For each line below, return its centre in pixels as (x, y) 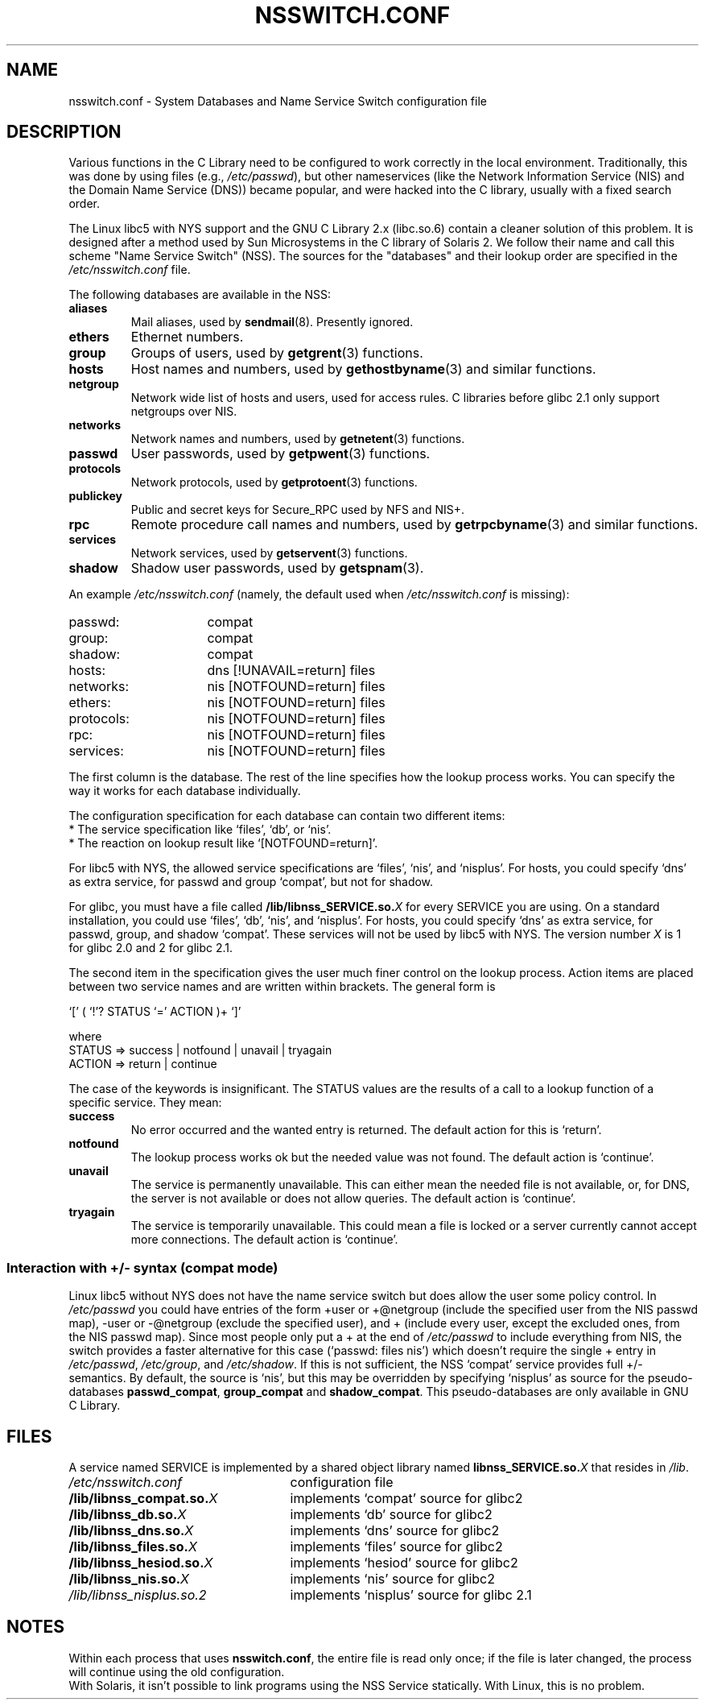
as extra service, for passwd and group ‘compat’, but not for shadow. (251, 882)
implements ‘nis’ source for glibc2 (392, 1579)
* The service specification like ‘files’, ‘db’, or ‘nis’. (200, 830)
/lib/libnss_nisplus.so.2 (138, 1595)
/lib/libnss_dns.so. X (131, 1531)
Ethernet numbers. (187, 337)
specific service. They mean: (145, 1103)
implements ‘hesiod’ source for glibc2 (404, 1563)
